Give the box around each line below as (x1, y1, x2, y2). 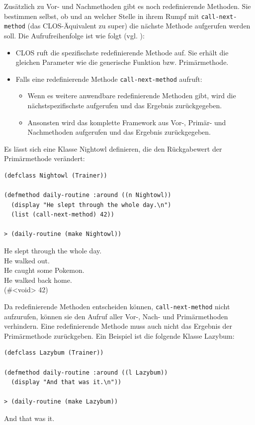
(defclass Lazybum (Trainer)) (4, 349, 104, 357)
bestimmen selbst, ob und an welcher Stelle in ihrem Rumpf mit (4, 10, 199, 21)
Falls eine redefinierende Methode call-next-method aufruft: (15, 73, 202, 84)
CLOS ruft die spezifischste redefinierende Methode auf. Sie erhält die (15, 47, 229, 57)
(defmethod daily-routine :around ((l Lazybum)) (4, 369, 168, 376)
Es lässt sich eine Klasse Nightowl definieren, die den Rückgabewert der (4, 143, 222, 154)
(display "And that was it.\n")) (11, 379, 122, 386)
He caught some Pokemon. (4, 265, 85, 275)
